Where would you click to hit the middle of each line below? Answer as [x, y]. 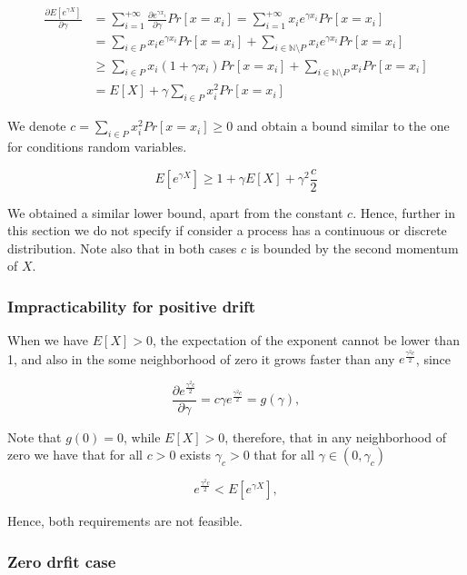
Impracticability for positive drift [132, 306]
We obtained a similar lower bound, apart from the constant [175, 212]
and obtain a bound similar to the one [343, 126]
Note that [35, 436]
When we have [48, 340]
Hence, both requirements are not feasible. [125, 520]
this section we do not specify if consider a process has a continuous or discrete [227, 230]
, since [433, 358]
